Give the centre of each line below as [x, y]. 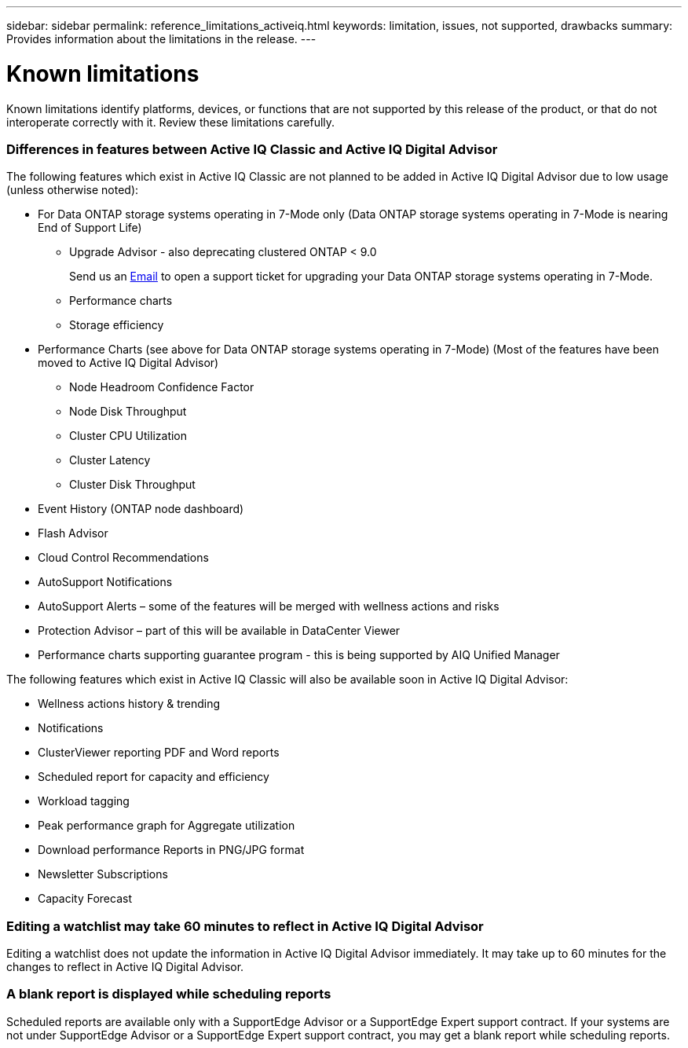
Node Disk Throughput [128, 412]
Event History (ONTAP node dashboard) [141, 509]
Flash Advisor [73, 533]
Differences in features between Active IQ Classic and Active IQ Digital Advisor [252, 149]
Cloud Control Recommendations [123, 558]
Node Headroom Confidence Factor [162, 387]
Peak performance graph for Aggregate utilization [167, 826]
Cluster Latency [110, 460]
